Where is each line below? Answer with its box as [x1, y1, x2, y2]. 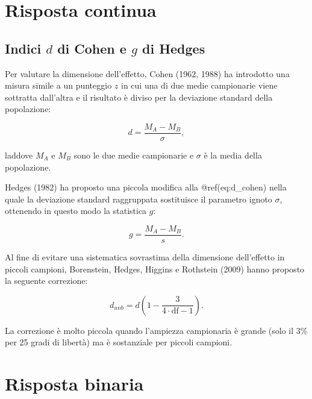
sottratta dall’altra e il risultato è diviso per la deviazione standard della [5, 90, 273, 103]
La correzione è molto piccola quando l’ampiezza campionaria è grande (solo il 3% [5, 324, 308, 336]
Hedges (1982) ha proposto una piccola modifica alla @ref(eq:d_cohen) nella [5, 181, 287, 193]
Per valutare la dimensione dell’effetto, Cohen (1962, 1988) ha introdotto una [5, 67, 290, 80]
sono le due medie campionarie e [73, 149, 194, 162]
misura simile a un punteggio [5, 79, 112, 92]
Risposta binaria [5, 371, 144, 396]
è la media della [204, 149, 262, 162]
